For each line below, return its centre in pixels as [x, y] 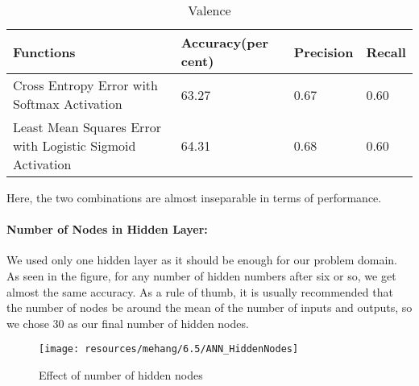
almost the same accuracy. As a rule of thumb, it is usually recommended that [200, 291]
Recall [386, 52]
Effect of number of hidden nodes [121, 375]
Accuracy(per [224, 42]
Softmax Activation [68, 104]
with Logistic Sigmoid [75, 145]
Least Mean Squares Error [87, 127]
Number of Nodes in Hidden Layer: [107, 229]
